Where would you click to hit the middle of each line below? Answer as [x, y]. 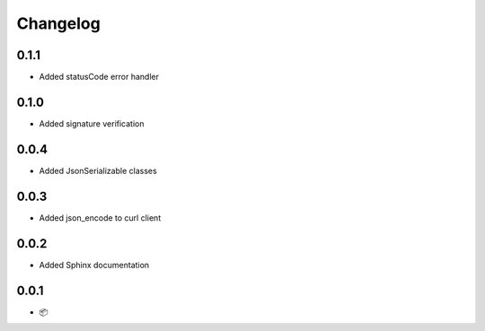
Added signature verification [92, 123]
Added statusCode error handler [99, 77]
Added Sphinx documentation [94, 265]
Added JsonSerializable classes [98, 170]
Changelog [58, 23]
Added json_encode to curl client [100, 218]
